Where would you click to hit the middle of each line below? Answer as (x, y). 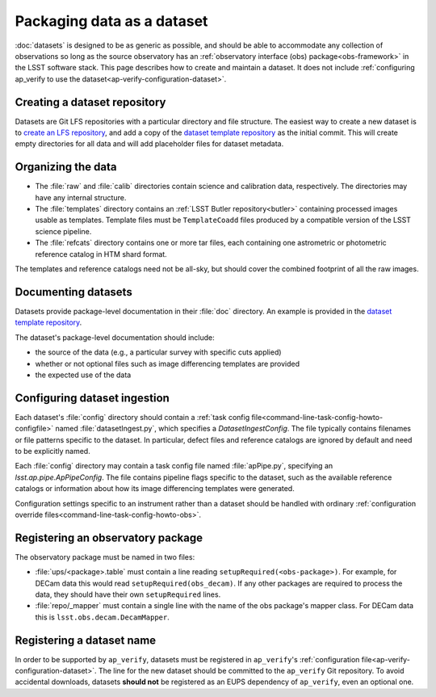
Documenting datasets (73, 292)
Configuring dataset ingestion (92, 398)
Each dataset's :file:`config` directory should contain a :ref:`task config (132, 417)
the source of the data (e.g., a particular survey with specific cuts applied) (158, 352)
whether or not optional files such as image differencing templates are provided (168, 363)
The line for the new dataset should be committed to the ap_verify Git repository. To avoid (251, 671)
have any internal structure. (81, 197)
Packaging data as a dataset (111, 21)
